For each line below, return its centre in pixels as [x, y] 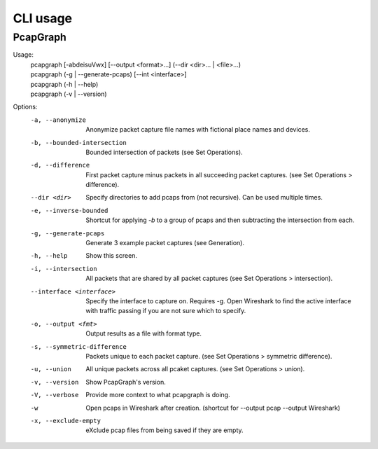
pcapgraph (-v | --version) [69, 94]
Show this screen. [112, 256]
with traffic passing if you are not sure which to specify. [166, 311]
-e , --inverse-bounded [69, 210]
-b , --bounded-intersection [79, 143]
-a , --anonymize [58, 120]
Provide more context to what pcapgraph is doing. [158, 395]
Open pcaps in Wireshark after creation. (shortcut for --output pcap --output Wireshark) [213, 408]
